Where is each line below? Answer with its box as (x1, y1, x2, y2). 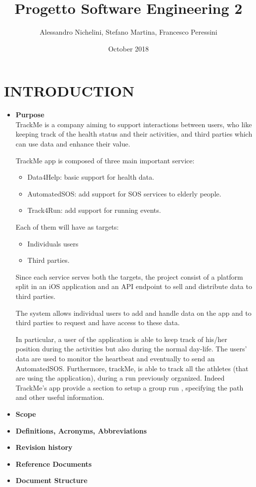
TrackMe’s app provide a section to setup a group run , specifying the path (15, 382, 244, 392)
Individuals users (27, 238, 79, 248)
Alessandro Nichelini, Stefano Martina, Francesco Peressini (40, 27, 217, 37)
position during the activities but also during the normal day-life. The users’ (15, 343, 247, 354)
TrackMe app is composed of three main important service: (15, 155, 195, 165)
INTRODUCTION (4, 81, 135, 101)
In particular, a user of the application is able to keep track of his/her (15, 334, 227, 344)
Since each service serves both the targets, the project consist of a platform (15, 271, 243, 282)
